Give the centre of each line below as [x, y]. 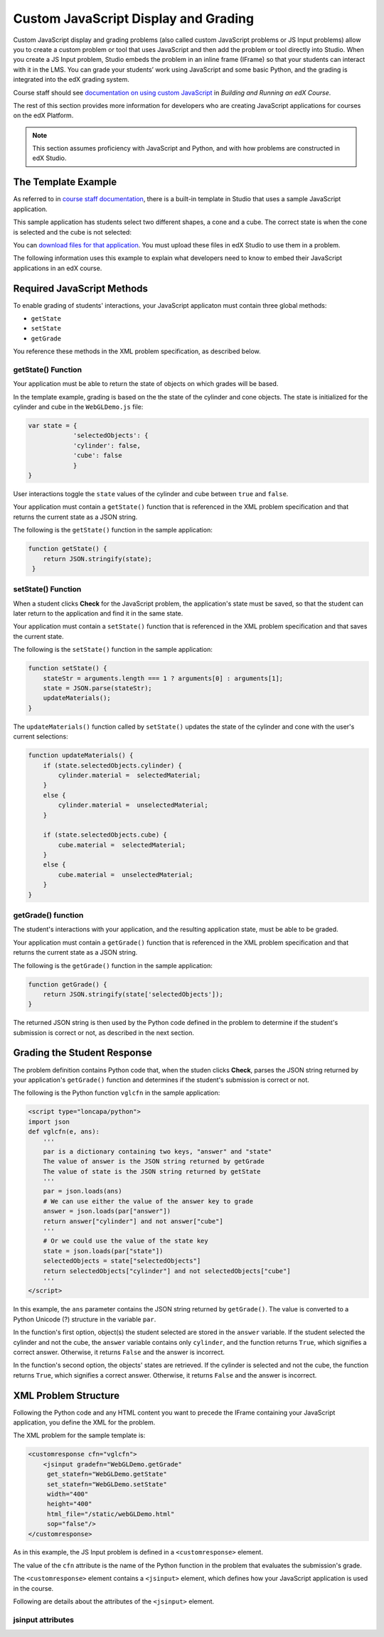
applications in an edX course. [58, 268]
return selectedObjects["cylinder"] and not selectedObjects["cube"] [167, 1271]
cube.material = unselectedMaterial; [126, 875]
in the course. [33, 1588]
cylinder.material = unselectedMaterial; [133, 805]
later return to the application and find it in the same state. [98, 613]
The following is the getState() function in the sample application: [113, 530]
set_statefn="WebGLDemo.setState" [107, 1484]
